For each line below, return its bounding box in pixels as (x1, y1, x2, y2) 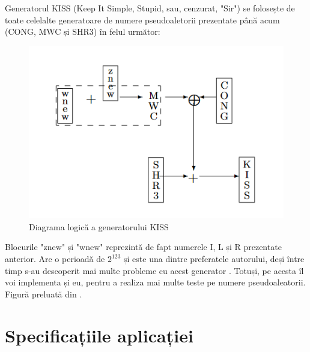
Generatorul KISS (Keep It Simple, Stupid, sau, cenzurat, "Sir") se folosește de (5, 2, 295, 14)
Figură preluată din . (5, 287, 82, 300)
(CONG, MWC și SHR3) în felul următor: (5, 25, 160, 38)
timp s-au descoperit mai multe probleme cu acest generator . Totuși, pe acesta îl (5, 264, 304, 276)
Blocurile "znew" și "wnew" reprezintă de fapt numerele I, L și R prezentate (5, 240, 282, 253)
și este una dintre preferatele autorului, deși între (124, 252, 305, 265)
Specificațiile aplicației (5, 323, 193, 347)
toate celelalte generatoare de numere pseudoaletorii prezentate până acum (5, 13, 280, 26)
